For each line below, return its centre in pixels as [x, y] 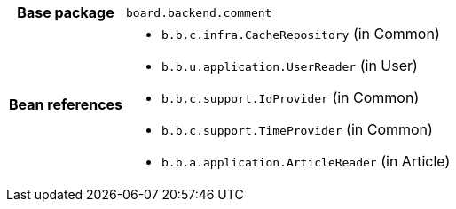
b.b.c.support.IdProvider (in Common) [291, 97]
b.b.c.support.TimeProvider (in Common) [297, 129]
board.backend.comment [199, 12]
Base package [66, 12]
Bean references [66, 104]
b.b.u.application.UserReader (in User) [290, 66]
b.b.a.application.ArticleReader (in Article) [306, 161]
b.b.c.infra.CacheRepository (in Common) [301, 34]
